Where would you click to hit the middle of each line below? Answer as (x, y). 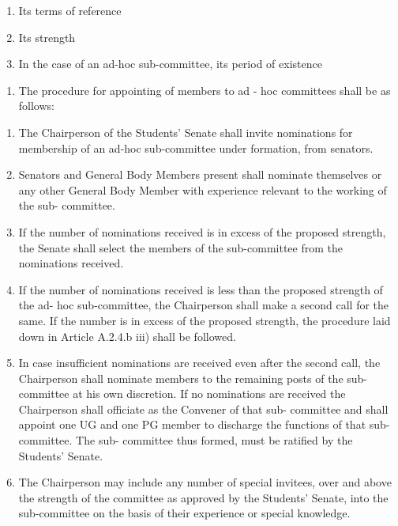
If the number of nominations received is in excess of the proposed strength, (202, 231)
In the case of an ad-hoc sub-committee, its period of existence (170, 64)
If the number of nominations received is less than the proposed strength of (201, 289)
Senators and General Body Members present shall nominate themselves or (200, 174)
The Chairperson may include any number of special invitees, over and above (205, 482)
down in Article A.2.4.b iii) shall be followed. (127, 336)
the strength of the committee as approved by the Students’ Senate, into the (203, 497)
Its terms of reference (70, 10)
